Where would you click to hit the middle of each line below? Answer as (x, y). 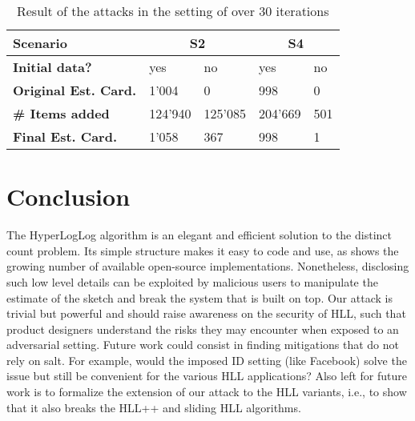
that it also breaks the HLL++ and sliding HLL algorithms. (154, 407)
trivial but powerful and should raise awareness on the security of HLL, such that (206, 313)
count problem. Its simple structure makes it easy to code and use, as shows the (203, 250)
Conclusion (68, 196)
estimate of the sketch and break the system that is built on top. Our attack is (199, 297)
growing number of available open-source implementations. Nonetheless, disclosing (208, 266)
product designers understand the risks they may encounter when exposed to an (203, 329)
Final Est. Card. (65, 136)
